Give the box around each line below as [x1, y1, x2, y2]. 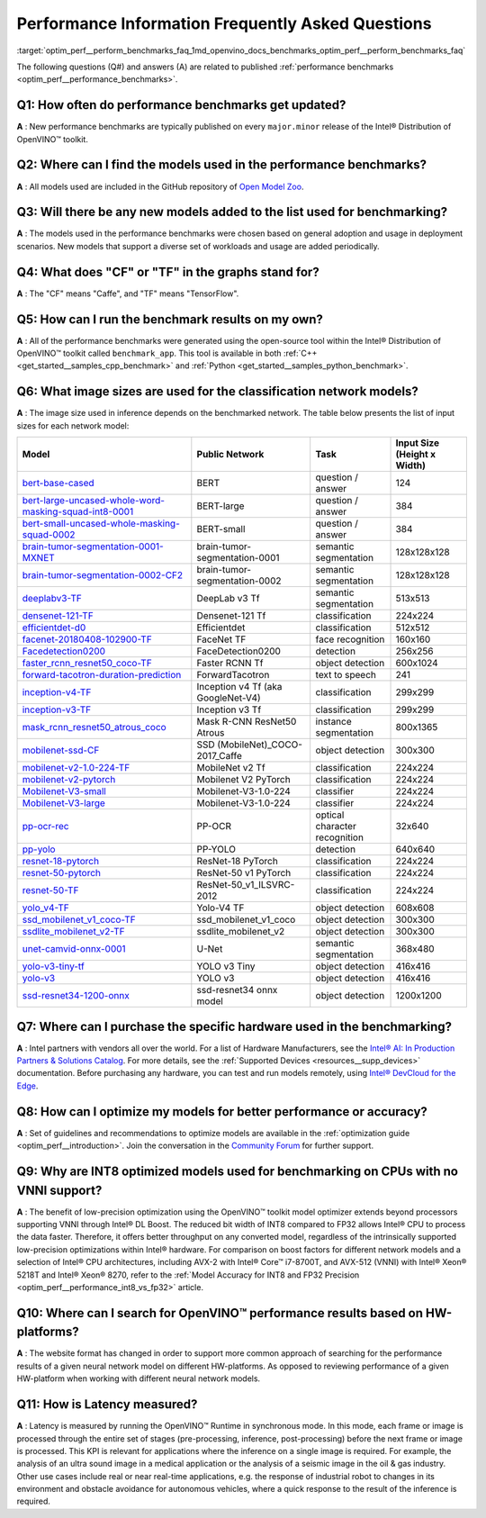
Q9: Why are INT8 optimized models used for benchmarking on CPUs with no [16, 1163, 459, 1179]
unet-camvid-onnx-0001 [22, 943, 126, 955]
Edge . [16, 1080, 39, 1091]
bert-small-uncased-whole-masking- [22, 518, 180, 530]
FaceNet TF [196, 633, 247, 646]
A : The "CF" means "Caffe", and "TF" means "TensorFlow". [16, 288, 239, 299]
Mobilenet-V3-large [22, 797, 105, 809]
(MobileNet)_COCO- [217, 738, 303, 751]
